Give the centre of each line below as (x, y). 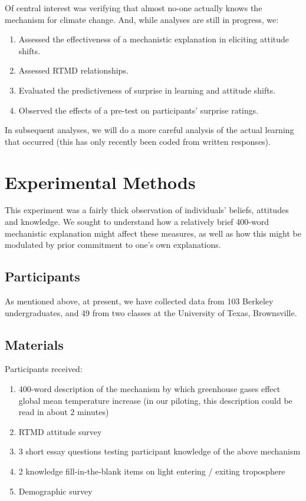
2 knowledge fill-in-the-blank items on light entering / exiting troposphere (152, 471)
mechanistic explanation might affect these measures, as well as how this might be (153, 233)
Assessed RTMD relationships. (73, 70)
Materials (34, 344)
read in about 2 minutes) (64, 412)
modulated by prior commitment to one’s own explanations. (113, 245)
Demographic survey (55, 491)
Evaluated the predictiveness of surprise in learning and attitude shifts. (147, 90)
